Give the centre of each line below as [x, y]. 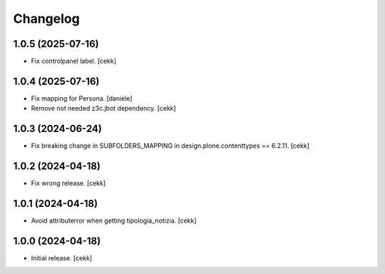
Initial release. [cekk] [62, 258]
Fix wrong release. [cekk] [68, 183]
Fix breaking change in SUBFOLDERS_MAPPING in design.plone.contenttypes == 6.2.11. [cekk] [170, 146]
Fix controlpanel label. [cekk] [74, 61]
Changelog [46, 19]
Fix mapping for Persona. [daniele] [82, 98]
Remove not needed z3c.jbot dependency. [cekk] [103, 108]
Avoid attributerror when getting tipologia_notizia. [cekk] [114, 220]
